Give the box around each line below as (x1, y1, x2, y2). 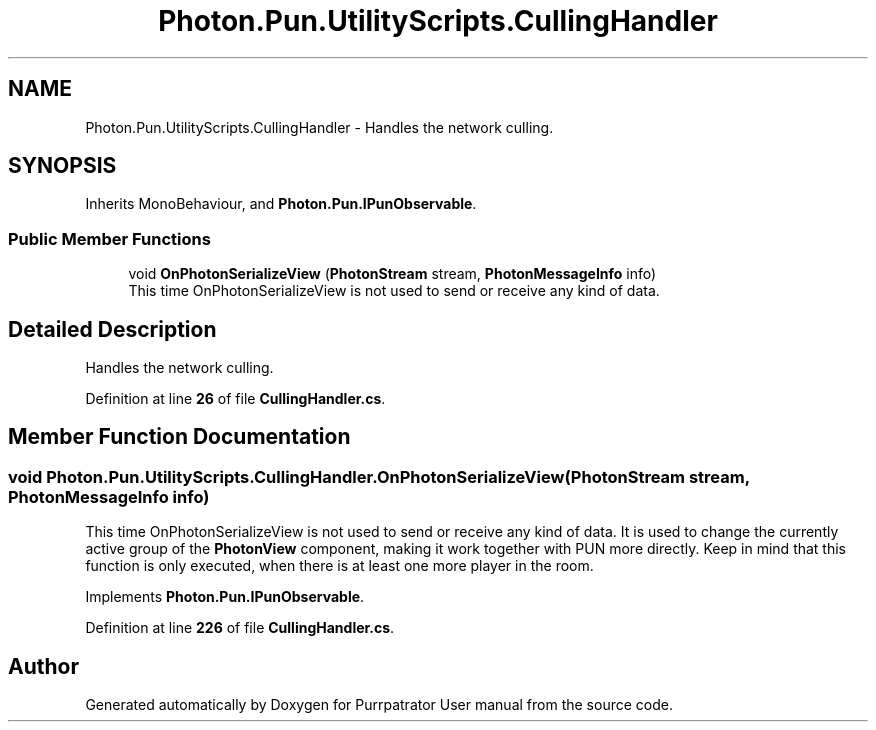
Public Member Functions (8, 228, 211, 249)
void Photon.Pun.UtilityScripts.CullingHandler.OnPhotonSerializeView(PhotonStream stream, (8, 466, 750, 487)
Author (8, 653, 79, 679)
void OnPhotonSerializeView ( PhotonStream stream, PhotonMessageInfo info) (128, 265, 657, 283)
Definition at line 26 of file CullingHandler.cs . (85, 390, 386, 408)
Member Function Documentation (8, 424, 351, 450)
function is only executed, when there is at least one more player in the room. (85, 557, 594, 575)
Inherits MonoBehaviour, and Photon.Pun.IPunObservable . (85, 195, 477, 213)
